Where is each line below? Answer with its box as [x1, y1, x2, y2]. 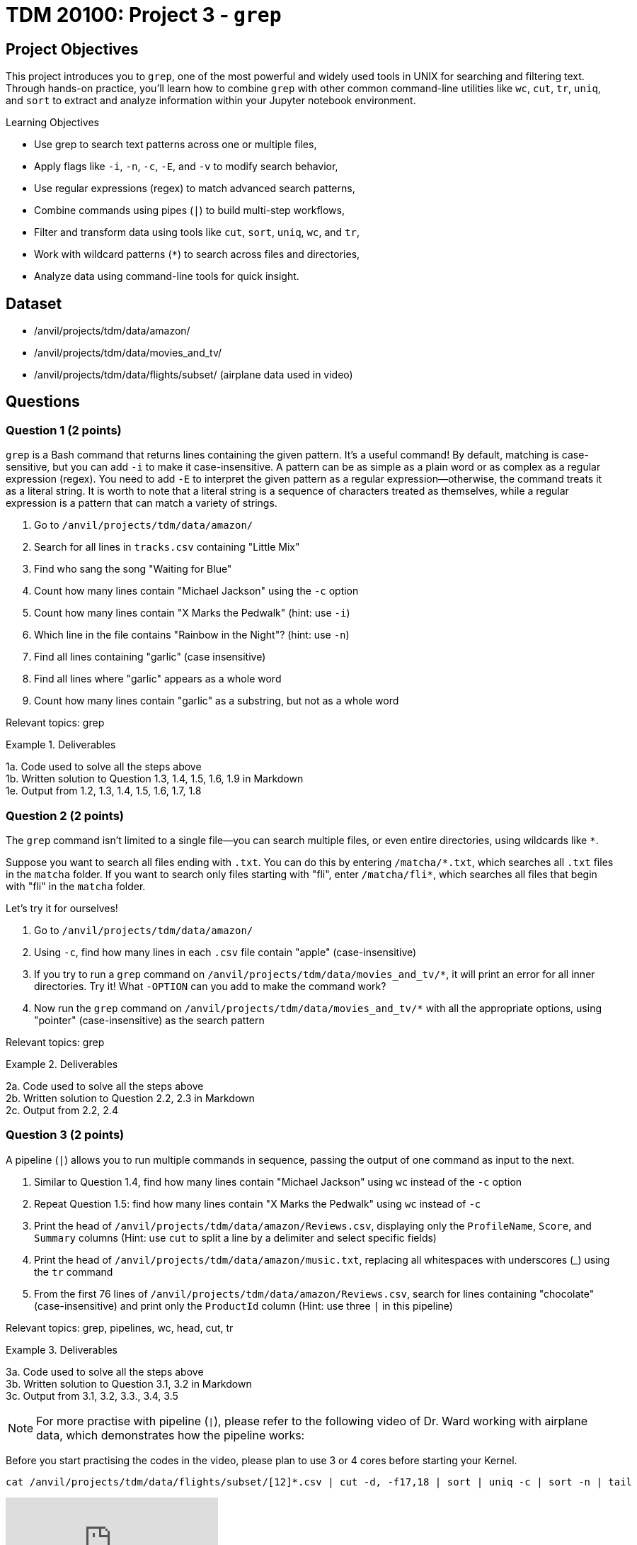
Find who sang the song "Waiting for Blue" [34, 563, 232, 575]
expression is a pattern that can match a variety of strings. [6, 497, 277, 510]
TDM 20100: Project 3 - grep [6, 3, 282, 27]
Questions [6, 393, 80, 411]
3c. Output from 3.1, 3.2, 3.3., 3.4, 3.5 [6, 1389, 178, 1402]
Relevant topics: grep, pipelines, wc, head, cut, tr [6, 1321, 234, 1334]
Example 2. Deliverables [6, 1057, 118, 1070]
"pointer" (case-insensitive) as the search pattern [34, 1013, 265, 1026]
